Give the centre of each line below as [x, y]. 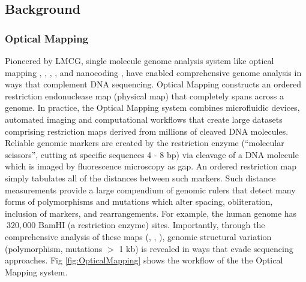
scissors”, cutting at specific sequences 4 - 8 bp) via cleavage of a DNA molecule [152, 154]
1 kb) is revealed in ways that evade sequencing [206, 248]
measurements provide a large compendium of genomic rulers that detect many [150, 189]
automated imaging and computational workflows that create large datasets [144, 119]
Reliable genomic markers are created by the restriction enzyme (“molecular [145, 143]
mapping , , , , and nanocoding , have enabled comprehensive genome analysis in [153, 72]
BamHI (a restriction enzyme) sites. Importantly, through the [151, 225]
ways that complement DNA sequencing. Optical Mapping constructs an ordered [153, 84]
